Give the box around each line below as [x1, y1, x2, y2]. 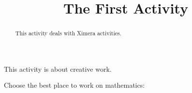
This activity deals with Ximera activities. [15, 29, 122, 37]
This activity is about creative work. [4, 63, 112, 74]
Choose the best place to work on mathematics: [4, 80, 145, 90]
